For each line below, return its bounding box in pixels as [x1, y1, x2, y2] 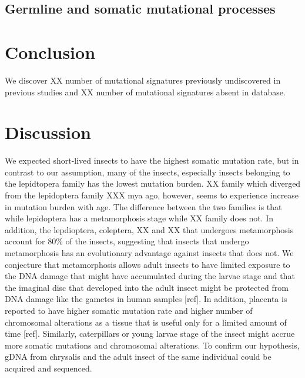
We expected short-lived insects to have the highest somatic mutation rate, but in [5, 154, 299, 167]
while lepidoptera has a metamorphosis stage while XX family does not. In [5, 212, 274, 224]
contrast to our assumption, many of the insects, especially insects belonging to [5, 165, 290, 178]
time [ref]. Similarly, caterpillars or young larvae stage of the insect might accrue [5, 327, 295, 340]
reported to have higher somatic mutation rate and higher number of [5, 304, 253, 316]
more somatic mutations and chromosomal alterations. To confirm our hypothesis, [5, 339, 300, 351]
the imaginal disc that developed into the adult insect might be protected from [5, 281, 289, 293]
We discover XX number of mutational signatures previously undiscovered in [5, 74, 281, 86]
